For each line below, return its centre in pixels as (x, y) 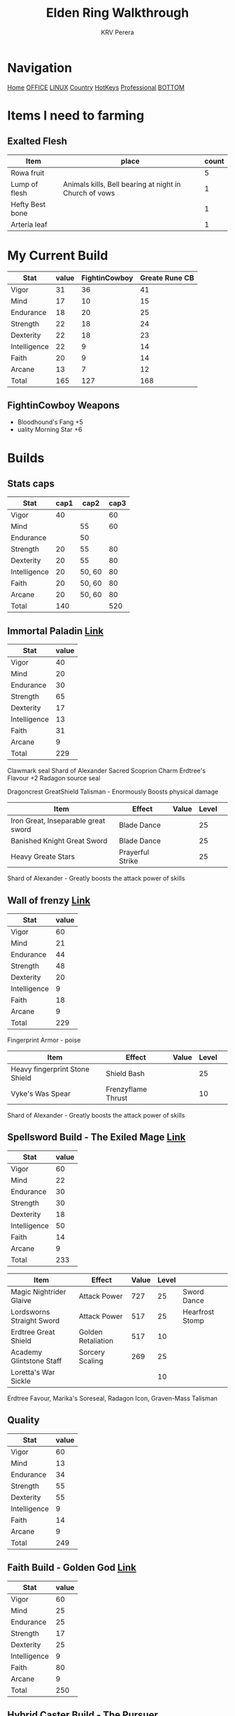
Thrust (117, 1098)
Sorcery (92, 1352)
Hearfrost (199, 1311)
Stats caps (31, 484)
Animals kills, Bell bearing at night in (122, 184)
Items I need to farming (76, 115)
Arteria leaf (29, 224)
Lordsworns (30, 1311)
